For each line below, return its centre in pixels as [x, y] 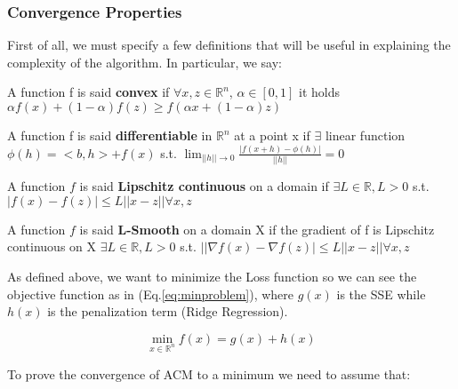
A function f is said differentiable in [110, 135]
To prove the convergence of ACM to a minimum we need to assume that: [209, 373]
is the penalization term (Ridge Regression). [168, 311]
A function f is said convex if [88, 92]
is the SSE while [381, 294]
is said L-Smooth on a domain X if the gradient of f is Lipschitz [257, 229]
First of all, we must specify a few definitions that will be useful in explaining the [229, 45]
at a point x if [272, 135]
